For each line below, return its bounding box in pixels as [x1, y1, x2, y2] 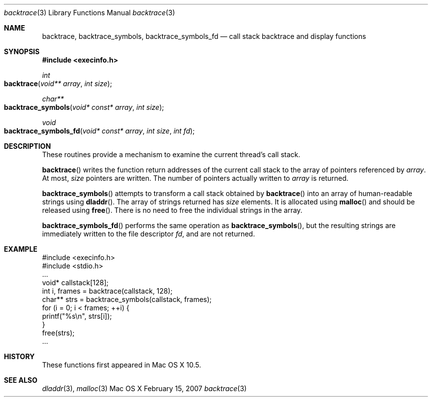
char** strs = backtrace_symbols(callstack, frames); [42, 295, 212, 303]
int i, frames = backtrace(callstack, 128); [42, 287, 173, 295]
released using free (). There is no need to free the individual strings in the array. [42, 206, 303, 214]
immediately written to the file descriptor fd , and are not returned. [42, 230, 255, 238]
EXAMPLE [4, 245, 37, 253]
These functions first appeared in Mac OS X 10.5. [42, 361, 201, 369]
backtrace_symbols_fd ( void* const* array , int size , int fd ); [4, 127, 195, 135]
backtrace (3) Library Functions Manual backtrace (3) [4, 8, 175, 17]
